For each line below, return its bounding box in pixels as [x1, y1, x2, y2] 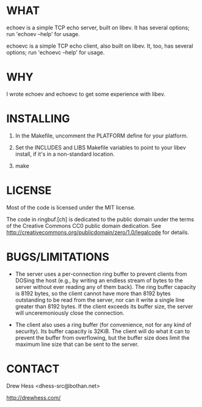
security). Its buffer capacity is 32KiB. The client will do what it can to [15, 328, 190, 335]
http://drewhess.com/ [6, 394, 61, 401]
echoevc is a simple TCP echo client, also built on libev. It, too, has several [6, 42, 193, 50]
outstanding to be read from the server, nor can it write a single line [15, 296, 185, 303]
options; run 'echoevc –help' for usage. [6, 48, 105, 56]
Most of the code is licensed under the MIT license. [6, 204, 136, 211]
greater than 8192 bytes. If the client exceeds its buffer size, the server [15, 302, 193, 310]
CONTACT [6, 362, 60, 376]
